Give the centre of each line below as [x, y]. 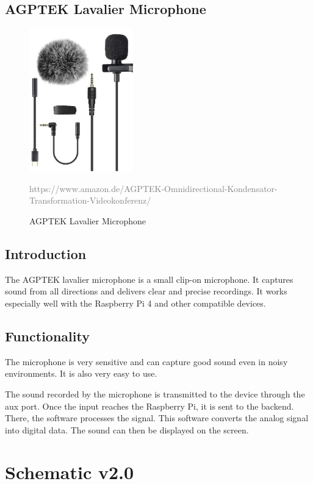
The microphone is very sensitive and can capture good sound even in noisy [146, 361]
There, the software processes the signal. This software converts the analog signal [157, 418]
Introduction [46, 253]
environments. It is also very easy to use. [81, 373]
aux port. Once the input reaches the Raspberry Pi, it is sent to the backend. [149, 406]
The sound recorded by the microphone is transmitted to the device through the [155, 393]
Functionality [47, 336]
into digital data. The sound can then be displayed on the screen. [127, 429]
